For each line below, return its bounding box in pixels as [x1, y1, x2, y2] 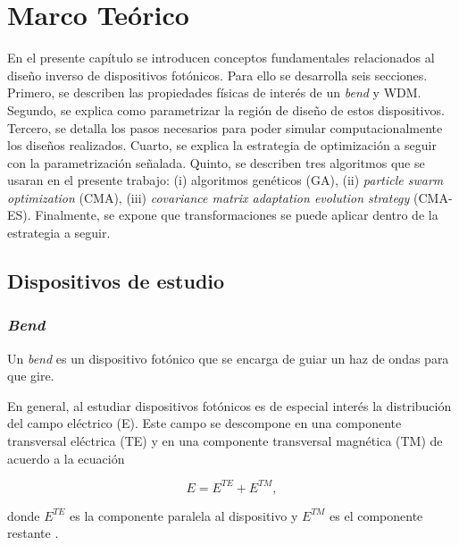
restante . [7, 524, 59, 542]
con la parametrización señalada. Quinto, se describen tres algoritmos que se [7, 153, 425, 172]
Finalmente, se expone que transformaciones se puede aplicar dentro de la [35, 205, 438, 224]
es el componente [330, 506, 423, 524]
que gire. [7, 366, 54, 385]
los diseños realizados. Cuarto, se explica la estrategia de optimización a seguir [7, 136, 437, 155]
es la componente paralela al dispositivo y [69, 506, 298, 524]
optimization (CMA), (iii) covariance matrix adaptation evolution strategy [7, 188, 410, 206]
